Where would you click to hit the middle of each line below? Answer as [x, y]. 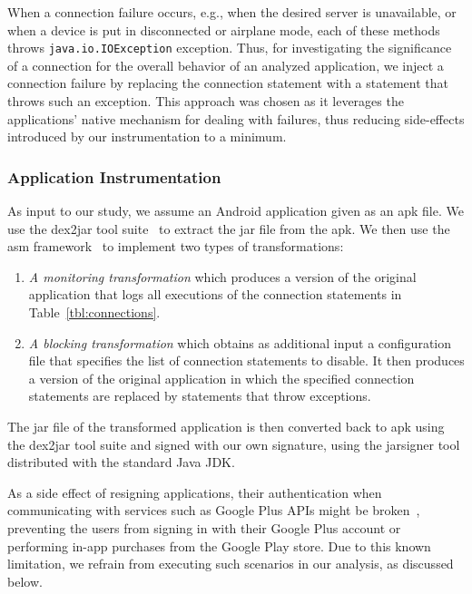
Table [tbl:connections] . [94, 312]
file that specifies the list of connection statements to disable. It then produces [246, 360]
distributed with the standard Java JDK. [121, 462]
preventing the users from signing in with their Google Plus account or [204, 527]
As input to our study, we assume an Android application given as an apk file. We [236, 211]
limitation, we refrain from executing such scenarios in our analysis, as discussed [231, 564]
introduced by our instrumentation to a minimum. [147, 136]
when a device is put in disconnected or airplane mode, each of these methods [224, 29]
